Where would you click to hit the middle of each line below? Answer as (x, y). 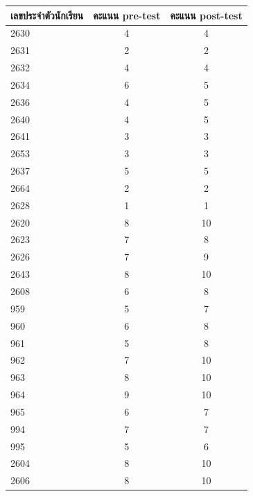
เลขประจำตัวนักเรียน (47, 15)
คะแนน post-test (206, 15)
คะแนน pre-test (127, 15)
